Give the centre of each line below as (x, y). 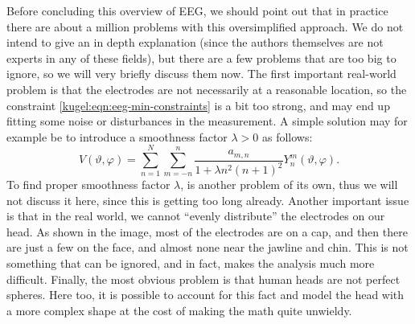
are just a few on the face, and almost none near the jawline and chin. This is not (207, 247)
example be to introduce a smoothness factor (117, 136)
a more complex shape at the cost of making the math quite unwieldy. (179, 310)
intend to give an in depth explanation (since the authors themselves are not (195, 42)
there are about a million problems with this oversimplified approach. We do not (205, 26)
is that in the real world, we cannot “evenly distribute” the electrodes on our (196, 216)
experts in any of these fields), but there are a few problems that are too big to (201, 57)
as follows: (288, 136)
